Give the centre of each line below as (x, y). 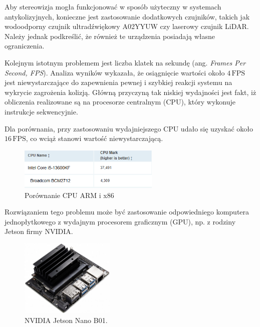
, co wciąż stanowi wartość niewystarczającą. (94, 138)
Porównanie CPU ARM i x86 (69, 195)
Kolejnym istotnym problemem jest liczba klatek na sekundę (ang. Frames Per (125, 62)
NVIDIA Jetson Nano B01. (66, 320)
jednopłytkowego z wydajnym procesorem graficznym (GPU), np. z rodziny (120, 221)
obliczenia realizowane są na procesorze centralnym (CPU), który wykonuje (120, 102)
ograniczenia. (25, 46)
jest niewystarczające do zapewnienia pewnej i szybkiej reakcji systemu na (118, 82)
